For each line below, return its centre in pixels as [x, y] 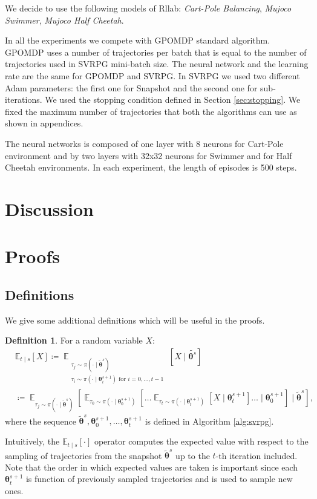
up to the [193, 455]
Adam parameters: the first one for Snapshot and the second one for [131, 87]
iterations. [24, 99]
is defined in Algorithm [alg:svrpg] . [209, 421]
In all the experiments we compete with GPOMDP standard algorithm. [138, 40]
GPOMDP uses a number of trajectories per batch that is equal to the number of [156, 52]
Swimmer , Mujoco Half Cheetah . [64, 20]
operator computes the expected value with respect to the [201, 441]
